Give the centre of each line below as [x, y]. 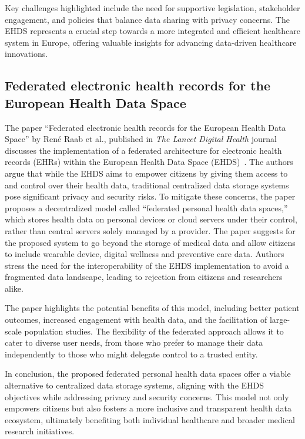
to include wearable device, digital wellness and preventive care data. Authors [145, 254]
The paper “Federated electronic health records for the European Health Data [145, 127]
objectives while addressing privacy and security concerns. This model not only [147, 396]
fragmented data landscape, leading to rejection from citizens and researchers [144, 277]
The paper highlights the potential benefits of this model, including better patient [152, 308]
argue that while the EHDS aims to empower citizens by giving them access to [146, 173]
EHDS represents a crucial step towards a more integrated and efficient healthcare [152, 31]
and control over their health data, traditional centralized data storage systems [147, 185]
